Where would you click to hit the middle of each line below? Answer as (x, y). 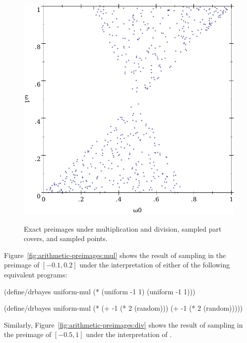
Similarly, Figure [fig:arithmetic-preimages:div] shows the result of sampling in (123, 324)
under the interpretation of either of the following (155, 265)
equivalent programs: (36, 274)
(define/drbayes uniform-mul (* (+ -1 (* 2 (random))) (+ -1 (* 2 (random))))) (123, 308)
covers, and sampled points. (66, 238)
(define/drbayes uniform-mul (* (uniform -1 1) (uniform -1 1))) (100, 291)
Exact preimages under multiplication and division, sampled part (123, 228)
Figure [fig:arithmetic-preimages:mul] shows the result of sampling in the (115, 255)
